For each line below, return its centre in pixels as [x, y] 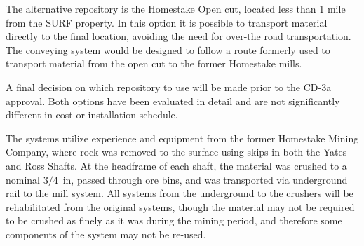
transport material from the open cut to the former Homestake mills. [154, 63]
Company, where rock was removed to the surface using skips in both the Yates [176, 152]
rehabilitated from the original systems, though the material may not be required [180, 206]
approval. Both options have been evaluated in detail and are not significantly [173, 101]
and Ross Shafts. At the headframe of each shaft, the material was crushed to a [176, 165]
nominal [23, 179]
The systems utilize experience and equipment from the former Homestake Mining [182, 138]
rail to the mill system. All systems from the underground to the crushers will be [180, 193]
